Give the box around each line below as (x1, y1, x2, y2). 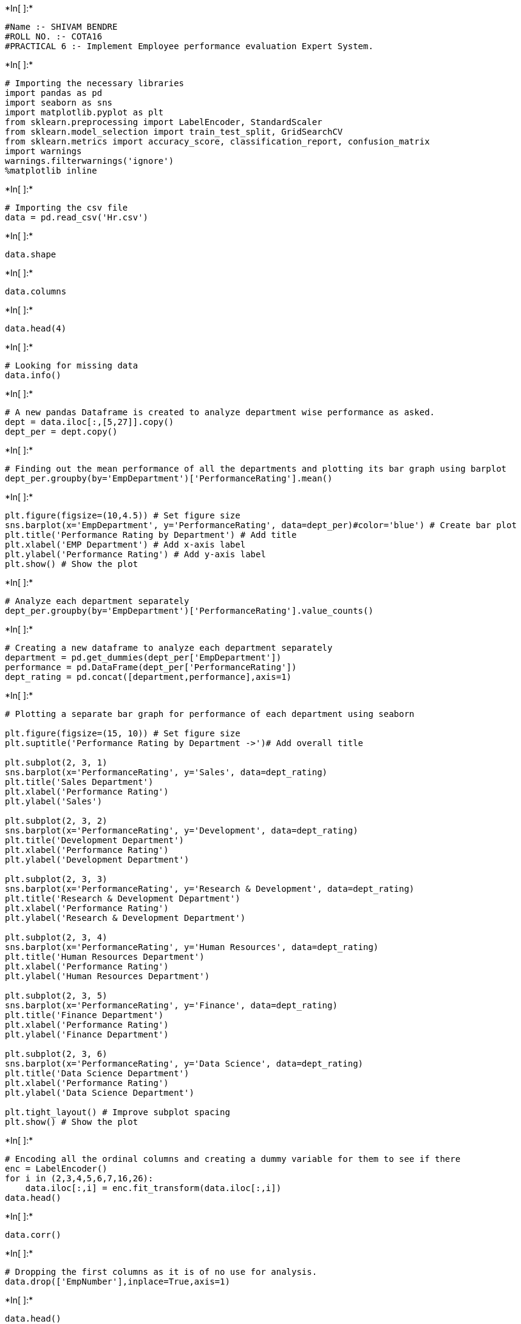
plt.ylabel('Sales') (5, 796, 103, 806)
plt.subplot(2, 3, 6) (5, 1049, 107, 1059)
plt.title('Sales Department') (5, 777, 154, 787)
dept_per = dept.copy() (5, 427, 118, 436)
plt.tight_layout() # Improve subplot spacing (5, 1107, 230, 1117)
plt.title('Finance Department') (5, 1010, 164, 1020)
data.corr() (5, 1230, 61, 1240)
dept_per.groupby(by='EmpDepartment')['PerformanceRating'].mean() (5, 474, 333, 483)
